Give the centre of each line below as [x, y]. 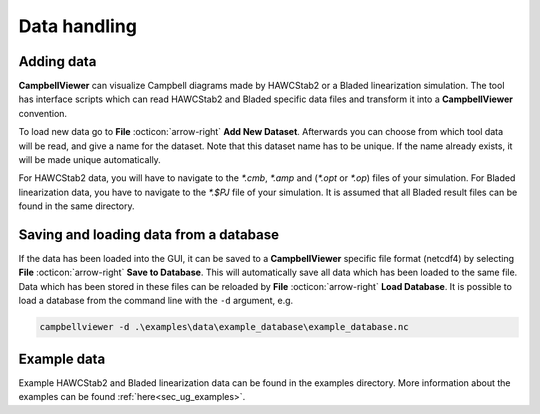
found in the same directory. [76, 206]
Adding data [57, 61]
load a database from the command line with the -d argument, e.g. [156, 301]
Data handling [77, 26]
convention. [43, 113]
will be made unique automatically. [90, 160]
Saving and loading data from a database [149, 234]
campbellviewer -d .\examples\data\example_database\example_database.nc [224, 327]
